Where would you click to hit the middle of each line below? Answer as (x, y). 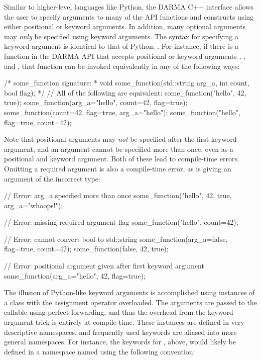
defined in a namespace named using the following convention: (100, 351)
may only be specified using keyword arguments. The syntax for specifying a (121, 36)
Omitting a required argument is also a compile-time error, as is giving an (118, 168)
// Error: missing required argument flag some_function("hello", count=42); (121, 222)
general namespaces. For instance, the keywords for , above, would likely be (120, 342)
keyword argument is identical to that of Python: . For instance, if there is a (121, 46)
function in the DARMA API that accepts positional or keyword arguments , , (125, 56)
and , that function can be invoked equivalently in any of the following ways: (122, 66)
